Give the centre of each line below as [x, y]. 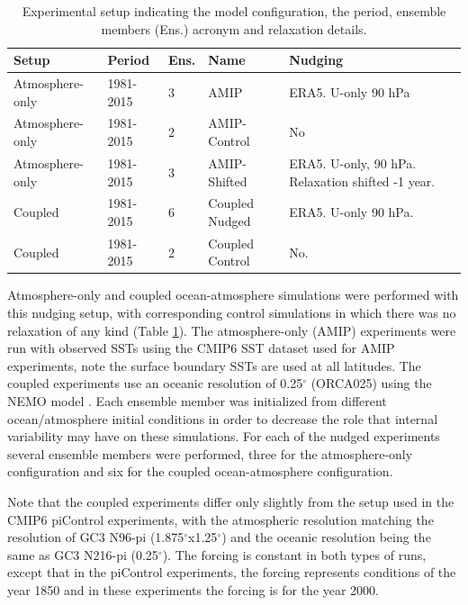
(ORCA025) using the [371, 383]
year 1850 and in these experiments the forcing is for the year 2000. [193, 589]
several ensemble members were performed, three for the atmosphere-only [210, 453]
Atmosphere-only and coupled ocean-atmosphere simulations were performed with [233, 295]
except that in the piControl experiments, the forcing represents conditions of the [232, 572]
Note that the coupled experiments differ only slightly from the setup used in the [231, 501]
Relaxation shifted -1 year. [362, 181]
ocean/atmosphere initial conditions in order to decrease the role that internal [223, 418]
